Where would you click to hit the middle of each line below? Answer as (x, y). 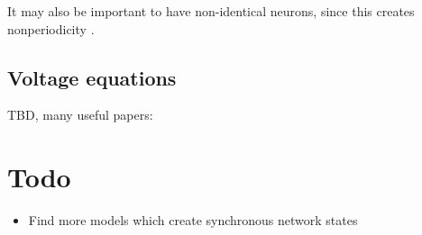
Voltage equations (92, 77)
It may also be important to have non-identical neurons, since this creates (211, 11)
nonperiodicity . (51, 28)
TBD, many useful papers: (80, 115)
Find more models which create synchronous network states (193, 220)
